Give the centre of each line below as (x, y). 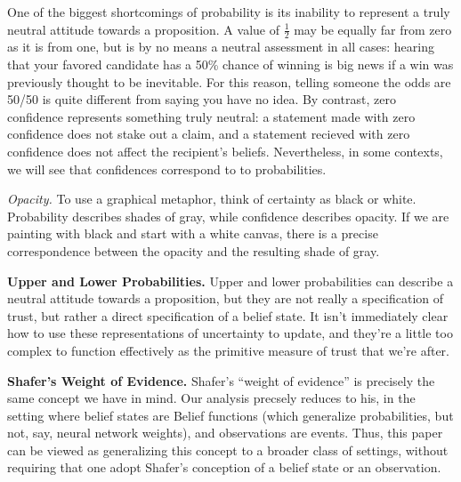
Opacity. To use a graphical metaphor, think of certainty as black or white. (212, 199)
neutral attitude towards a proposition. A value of (143, 29)
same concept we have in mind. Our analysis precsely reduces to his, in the (211, 398)
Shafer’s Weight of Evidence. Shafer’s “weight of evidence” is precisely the (221, 380)
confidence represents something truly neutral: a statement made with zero (211, 116)
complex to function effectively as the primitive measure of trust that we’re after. (228, 350)
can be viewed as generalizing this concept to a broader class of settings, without (228, 450)
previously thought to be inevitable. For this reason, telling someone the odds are (229, 81)
